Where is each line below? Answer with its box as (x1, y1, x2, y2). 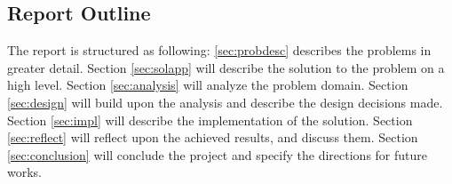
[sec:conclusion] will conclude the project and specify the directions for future (7, 145, 427, 164)
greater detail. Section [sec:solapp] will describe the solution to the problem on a (7, 58, 445, 76)
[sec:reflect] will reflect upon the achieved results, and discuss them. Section (7, 128, 418, 147)
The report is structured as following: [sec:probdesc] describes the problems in (7, 41, 432, 60)
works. (7, 163, 43, 181)
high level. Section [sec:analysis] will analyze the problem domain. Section (7, 76, 408, 94)
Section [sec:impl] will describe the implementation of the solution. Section (7, 110, 413, 129)
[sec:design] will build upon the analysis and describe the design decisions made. (7, 92, 443, 111)
